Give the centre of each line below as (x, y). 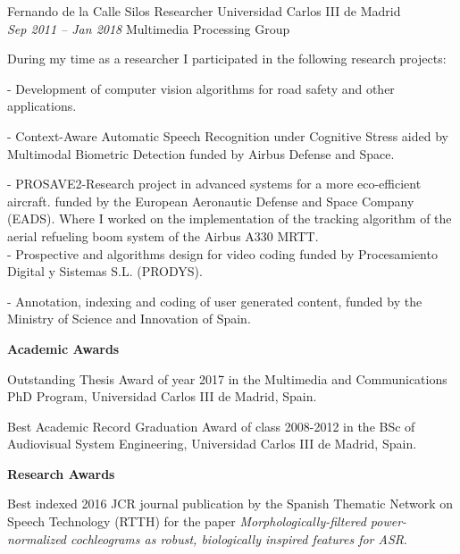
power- (389, 521)
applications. (42, 106)
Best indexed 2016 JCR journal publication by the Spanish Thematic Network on (230, 504)
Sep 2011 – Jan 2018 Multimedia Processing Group (149, 28)
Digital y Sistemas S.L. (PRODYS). (105, 271)
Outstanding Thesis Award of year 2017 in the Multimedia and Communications (227, 378)
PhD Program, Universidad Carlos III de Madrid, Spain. (162, 396)
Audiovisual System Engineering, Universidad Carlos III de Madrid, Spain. (212, 444)
